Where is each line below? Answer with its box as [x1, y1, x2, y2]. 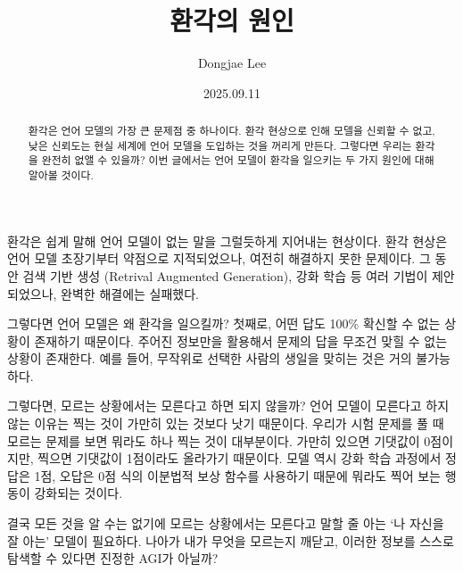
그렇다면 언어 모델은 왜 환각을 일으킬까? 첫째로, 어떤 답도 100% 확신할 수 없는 [7, 314, 441, 333]
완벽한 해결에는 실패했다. [61, 284, 199, 303]
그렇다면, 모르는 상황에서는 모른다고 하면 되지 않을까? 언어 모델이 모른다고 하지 [7, 396, 450, 415]
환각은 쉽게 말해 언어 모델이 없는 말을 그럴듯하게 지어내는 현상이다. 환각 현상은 [7, 231, 448, 250]
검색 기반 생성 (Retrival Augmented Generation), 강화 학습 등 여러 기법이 [22, 266, 428, 285]
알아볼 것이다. [28, 168, 94, 183]
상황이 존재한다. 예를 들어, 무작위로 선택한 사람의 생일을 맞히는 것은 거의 [7, 349, 412, 368]
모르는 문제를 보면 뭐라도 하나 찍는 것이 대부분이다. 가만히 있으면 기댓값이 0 [7, 431, 431, 450]
